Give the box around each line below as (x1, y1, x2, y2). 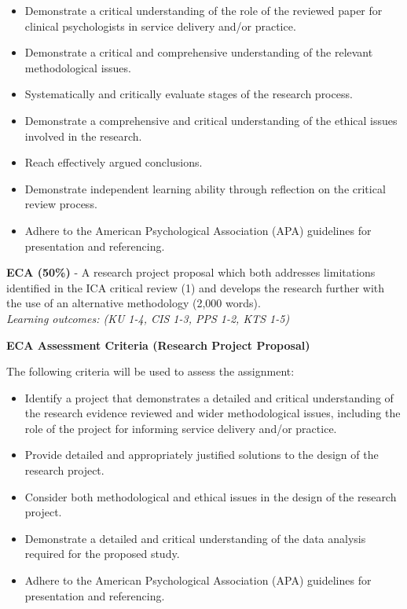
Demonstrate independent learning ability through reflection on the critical (24, 180, 386, 196)
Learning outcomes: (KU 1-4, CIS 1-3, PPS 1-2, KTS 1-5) (6, 310, 290, 326)
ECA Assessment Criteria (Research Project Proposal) (6, 336, 310, 353)
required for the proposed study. (24, 545, 180, 562)
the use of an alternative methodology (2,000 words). (6, 295, 261, 311)
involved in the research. (24, 127, 142, 144)
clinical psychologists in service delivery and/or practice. (24, 17, 296, 34)
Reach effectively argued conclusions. (24, 154, 203, 171)
